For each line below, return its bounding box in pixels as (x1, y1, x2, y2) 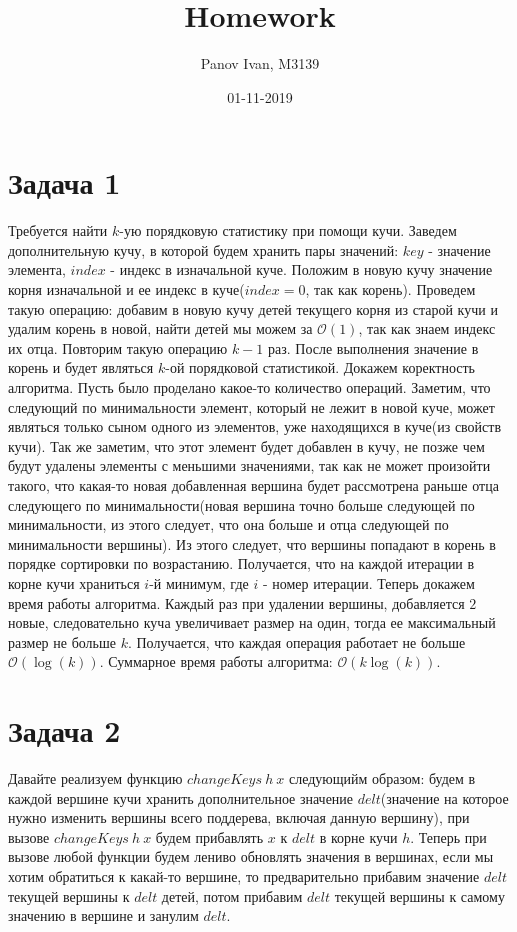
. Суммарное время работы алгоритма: (99, 651, 333, 672)
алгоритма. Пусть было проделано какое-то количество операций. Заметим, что (8, 377, 491, 397)
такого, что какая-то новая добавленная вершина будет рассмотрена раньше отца (8, 474, 499, 495)
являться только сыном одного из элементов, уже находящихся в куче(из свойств (8, 416, 502, 437)
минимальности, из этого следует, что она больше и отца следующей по (8, 514, 449, 535)
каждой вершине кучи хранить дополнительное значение (8, 787, 354, 808)
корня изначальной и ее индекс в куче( (8, 279, 245, 300)
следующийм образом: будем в (288, 768, 476, 789)
